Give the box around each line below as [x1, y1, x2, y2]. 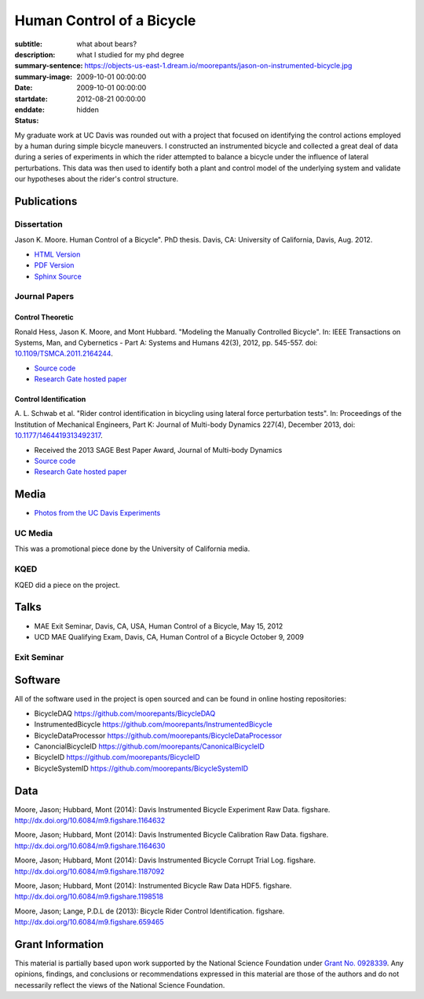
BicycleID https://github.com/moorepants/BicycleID [34, 753, 200, 762]
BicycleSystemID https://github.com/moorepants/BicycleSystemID [34, 764, 249, 773]
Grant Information [14, 938, 104, 951]
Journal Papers [14, 291, 75, 302]
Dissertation [14, 219, 63, 230]
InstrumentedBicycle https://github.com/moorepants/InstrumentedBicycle [34, 720, 272, 729]
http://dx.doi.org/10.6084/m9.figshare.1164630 [14, 840, 166, 851]
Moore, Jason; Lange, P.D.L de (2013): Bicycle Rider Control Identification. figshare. [14, 906, 285, 916]
